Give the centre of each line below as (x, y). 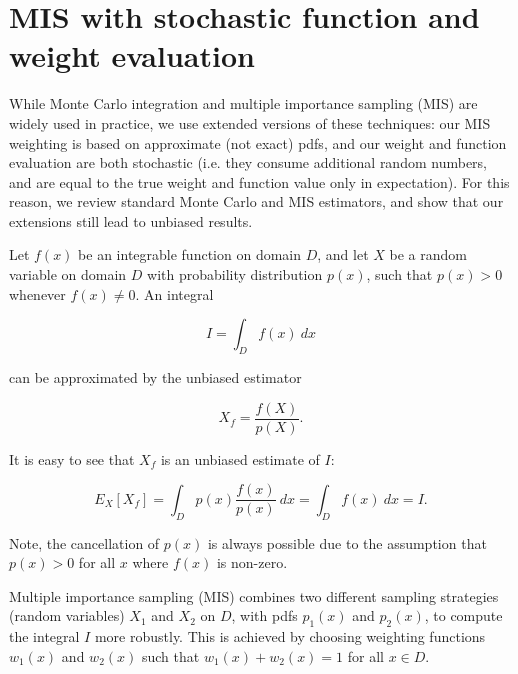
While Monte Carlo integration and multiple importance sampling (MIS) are (243, 103)
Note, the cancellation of (84, 542)
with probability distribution (235, 274)
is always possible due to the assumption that (347, 542)
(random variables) (67, 615)
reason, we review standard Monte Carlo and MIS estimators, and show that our (256, 201)
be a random (428, 254)
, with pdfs (264, 615)
